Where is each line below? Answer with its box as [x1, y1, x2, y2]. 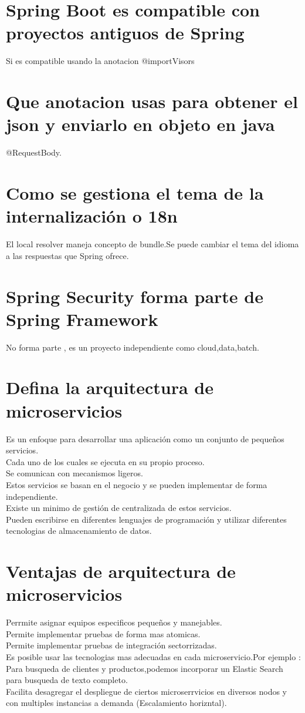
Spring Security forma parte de [6, 284, 263, 308]
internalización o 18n [6, 204, 178, 228]
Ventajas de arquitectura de [6, 559, 236, 583]
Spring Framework [6, 307, 158, 331]
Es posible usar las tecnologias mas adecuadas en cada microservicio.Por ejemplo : [6, 650, 301, 662]
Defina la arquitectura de [6, 375, 213, 399]
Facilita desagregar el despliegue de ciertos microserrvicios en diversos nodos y [6, 685, 287, 697]
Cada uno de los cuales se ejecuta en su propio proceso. [6, 455, 205, 468]
